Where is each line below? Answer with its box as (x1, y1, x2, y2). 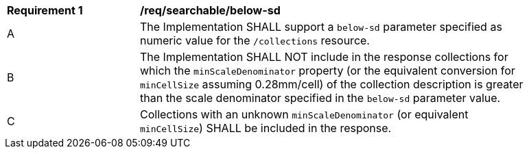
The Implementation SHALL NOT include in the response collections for (140, 50, 508, 64)
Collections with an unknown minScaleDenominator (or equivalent (140, 107, 469, 121)
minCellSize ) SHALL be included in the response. (140, 121, 392, 135)
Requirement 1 (7, 3, 83, 17)
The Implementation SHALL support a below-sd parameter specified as (140, 20, 502, 34)
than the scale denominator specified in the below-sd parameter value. (140, 91, 501, 105)
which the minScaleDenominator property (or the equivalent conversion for (140, 64, 515, 77)
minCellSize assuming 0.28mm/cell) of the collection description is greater (140, 77, 524, 91)
